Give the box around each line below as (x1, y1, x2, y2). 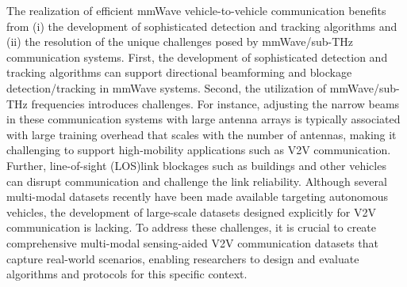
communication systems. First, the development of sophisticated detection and (6, 48, 388, 65)
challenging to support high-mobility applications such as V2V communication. (6, 142, 391, 158)
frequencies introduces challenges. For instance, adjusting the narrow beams (31, 95, 400, 111)
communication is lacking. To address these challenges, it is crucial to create (6, 219, 377, 236)
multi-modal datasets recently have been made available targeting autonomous (6, 188, 388, 205)
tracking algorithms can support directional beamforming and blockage (6, 64, 352, 81)
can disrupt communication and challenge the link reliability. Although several (6, 172, 387, 189)
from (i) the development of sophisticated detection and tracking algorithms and (6, 17, 397, 34)
